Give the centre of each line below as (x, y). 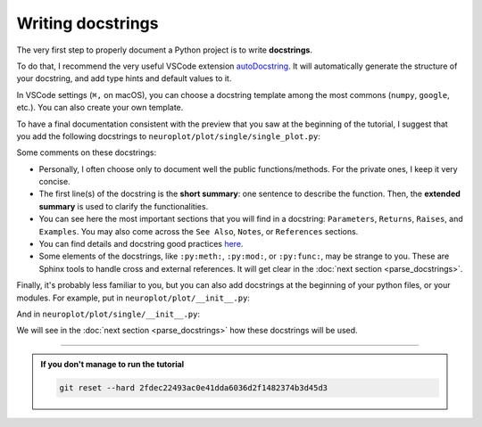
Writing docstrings (87, 23)
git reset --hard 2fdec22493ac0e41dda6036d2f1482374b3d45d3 (194, 387)
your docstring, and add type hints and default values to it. (124, 78)
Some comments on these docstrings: (86, 152)
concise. (54, 182)
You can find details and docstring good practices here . (141, 244)
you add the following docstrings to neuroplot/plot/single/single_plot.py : (169, 136)
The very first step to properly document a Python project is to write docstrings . (164, 50)
